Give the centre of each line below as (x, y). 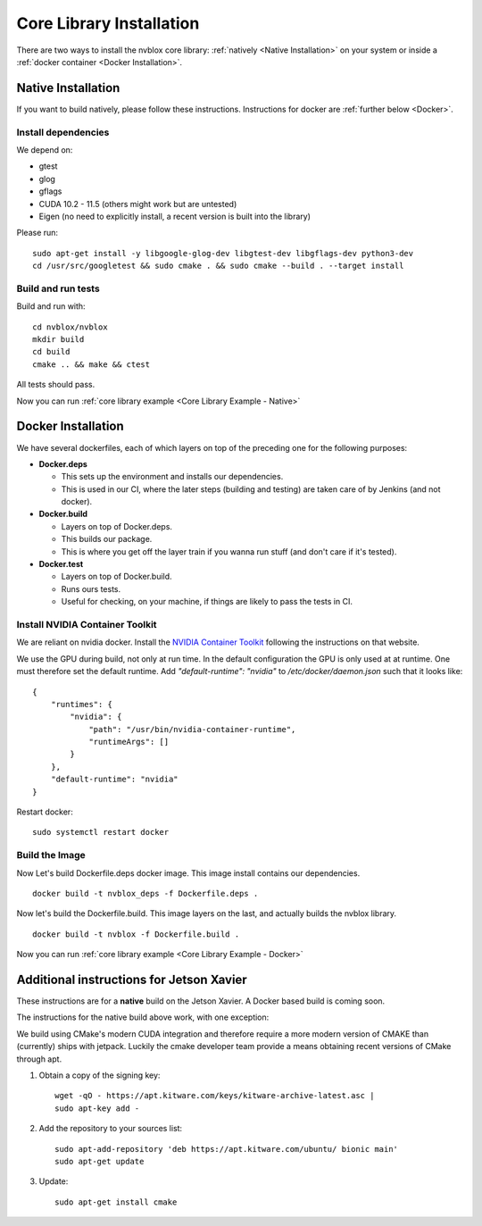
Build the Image (51, 855)
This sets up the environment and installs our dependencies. (172, 477)
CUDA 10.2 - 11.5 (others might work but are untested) (138, 204)
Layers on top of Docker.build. (117, 577)
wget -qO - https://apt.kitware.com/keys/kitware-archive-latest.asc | (215, 1096)
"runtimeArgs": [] (129, 742)
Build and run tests (58, 288)
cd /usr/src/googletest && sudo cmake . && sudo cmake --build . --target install (218, 266)
